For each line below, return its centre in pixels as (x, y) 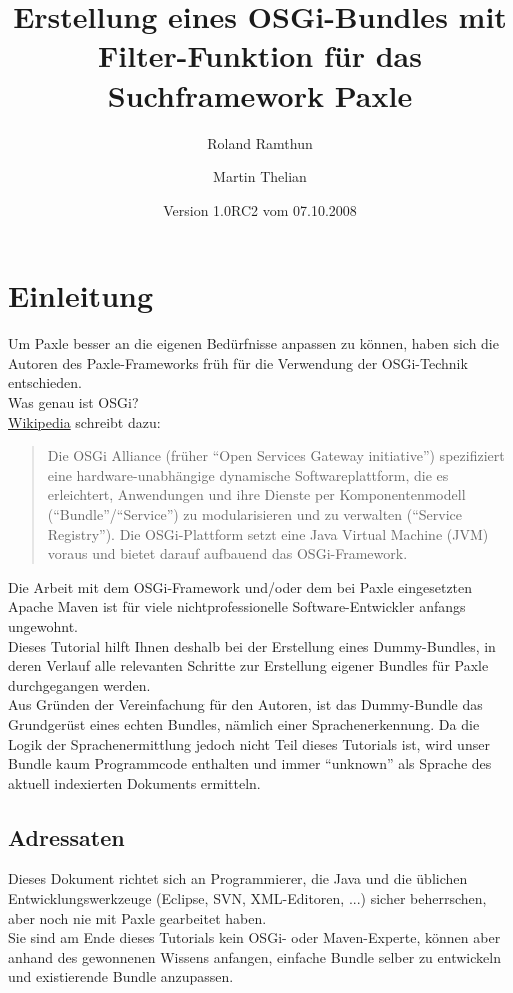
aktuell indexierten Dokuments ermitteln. (134, 782)
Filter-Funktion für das (260, 55)
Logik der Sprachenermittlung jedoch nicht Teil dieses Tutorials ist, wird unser (249, 743)
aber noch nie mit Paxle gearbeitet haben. (137, 917)
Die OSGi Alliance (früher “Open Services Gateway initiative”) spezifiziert (276, 455)
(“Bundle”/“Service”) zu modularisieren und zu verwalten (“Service (255, 513)
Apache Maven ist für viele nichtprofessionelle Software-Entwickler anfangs (237, 606)
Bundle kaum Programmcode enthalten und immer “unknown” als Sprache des (250, 763)
